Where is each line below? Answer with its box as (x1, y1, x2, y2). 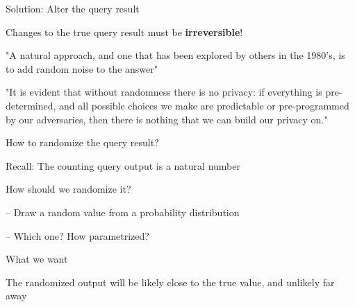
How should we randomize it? (6, 182, 131, 196)
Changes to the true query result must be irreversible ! (6, 24, 243, 39)
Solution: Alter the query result (6, 1, 140, 15)
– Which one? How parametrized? (6, 228, 149, 243)
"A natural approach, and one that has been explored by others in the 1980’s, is (6, 48, 345, 62)
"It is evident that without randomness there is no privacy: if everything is (6, 85, 322, 99)
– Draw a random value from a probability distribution (6, 204, 240, 219)
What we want (6, 252, 68, 266)
